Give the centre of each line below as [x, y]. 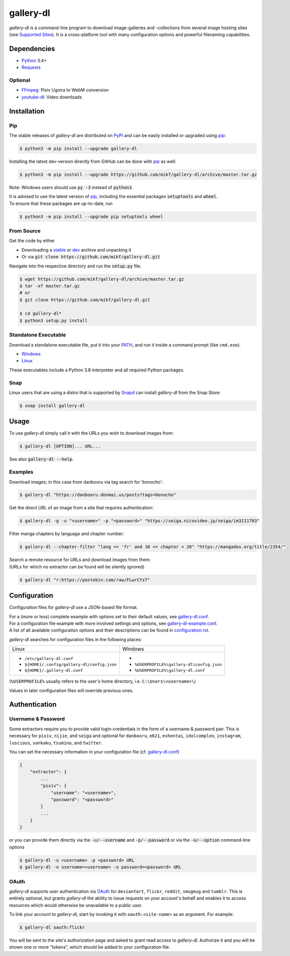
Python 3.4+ [34, 60]
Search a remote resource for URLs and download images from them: [80, 560]
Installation [27, 111]
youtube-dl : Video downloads [52, 97]
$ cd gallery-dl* [41, 314]
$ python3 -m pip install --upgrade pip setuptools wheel [91, 216]
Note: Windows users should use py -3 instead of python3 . [71, 187]
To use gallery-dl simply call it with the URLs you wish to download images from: [91, 433]
